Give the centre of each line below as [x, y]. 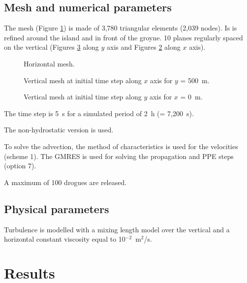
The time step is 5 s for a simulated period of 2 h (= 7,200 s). [99, 113]
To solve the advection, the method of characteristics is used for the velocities [121, 146]
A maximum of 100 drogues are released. [65, 182]
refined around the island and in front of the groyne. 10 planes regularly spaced [123, 37]
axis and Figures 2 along [144, 47]
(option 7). [20, 166]
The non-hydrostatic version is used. [59, 130]
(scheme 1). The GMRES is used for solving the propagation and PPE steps [119, 156]
